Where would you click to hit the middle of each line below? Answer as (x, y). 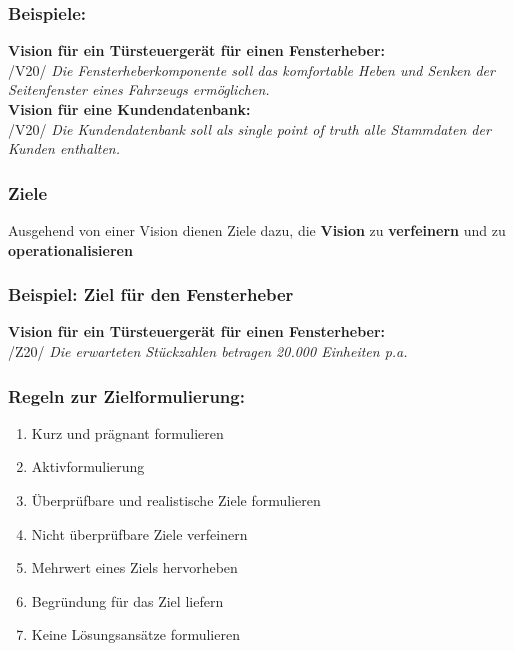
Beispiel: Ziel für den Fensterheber (151, 294)
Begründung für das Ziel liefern (127, 600)
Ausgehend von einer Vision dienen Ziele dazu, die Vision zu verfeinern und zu (257, 230)
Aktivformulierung (88, 466)
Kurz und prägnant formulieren (127, 432)
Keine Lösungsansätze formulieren (135, 634)
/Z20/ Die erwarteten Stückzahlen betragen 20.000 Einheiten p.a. (208, 351)
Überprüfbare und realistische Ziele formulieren (176, 500)
